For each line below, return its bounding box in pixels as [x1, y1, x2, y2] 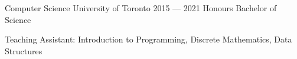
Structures [5, 44, 43, 57]
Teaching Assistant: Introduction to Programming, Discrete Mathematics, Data [5, 33, 292, 45]
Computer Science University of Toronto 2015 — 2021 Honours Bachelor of [5, 2, 277, 14]
